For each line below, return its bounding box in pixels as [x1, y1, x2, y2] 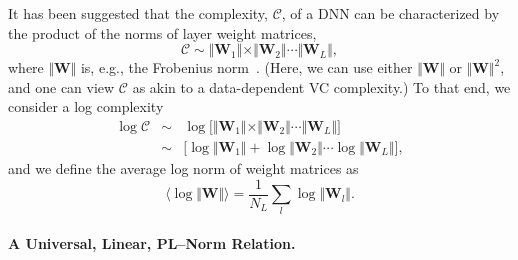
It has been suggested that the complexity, [8, 3, 268, 23]
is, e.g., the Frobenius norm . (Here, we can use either [80, 57, 413, 78]
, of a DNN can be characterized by [281, 3, 500, 23]
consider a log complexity [8, 96, 164, 117]
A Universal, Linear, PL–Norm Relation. [8, 233, 296, 254]
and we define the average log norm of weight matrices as [8, 158, 359, 179]
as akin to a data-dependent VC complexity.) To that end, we [132, 76, 511, 97]
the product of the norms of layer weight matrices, [8, 22, 317, 43]
